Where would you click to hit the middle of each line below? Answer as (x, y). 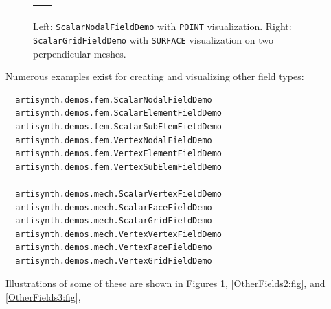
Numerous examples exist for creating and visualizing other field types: (155, 76)
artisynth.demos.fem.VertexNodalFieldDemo (114, 140)
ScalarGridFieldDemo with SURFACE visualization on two (153, 39)
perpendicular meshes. (80, 53)
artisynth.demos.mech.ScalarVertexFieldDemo (118, 194)
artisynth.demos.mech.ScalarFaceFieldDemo (114, 207)
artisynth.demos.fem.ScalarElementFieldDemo (118, 113)
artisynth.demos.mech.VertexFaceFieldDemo (114, 248)
